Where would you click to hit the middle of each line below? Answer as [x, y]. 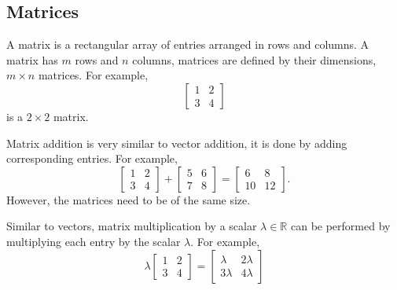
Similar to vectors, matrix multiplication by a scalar [132, 226]
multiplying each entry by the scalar [94, 241]
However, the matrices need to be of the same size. [129, 199]
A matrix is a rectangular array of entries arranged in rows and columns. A [188, 44]
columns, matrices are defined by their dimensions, [254, 59]
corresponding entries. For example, [92, 158]
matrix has [32, 59]
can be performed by [340, 226]
